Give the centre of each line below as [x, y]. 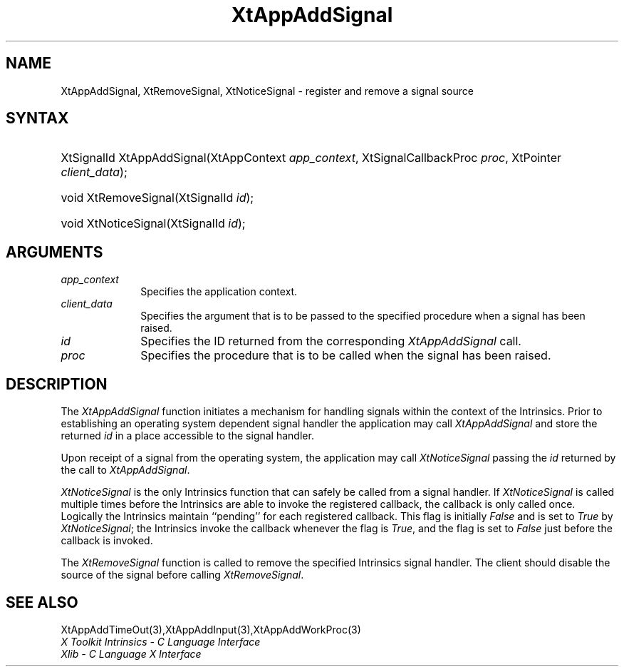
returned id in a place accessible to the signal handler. [187, 436]
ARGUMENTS [54, 252]
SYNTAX [37, 118]
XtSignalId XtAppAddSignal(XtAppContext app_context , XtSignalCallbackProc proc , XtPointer [311, 158]
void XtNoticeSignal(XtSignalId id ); [153, 224]
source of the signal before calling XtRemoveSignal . [182, 575]
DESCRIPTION [57, 384]
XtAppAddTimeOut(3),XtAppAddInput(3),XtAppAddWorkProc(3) [211, 629]
